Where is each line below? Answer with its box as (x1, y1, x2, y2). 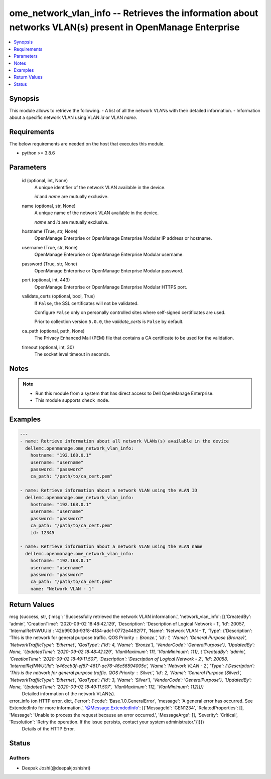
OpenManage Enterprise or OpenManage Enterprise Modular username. (34, 251, 184, 258)
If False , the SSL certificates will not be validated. (34, 300, 139, 306)
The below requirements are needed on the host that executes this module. (9, 140, 165, 146)
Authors (9, 754, 30, 761)
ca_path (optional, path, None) (22, 328, 85, 334)
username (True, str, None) (22, 244, 78, 250)
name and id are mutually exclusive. (34, 219, 109, 225)
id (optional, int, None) (22, 177, 68, 183)
